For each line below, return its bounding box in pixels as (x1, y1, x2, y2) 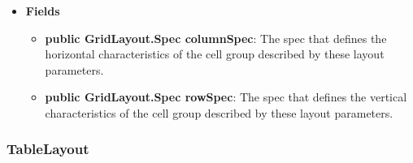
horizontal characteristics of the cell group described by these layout (45, 45, 385, 62)
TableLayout (7, 139, 89, 159)
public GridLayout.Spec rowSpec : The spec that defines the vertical (45, 88, 407, 105)
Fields (25, 2, 60, 19)
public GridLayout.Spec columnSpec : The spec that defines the (45, 29, 387, 46)
